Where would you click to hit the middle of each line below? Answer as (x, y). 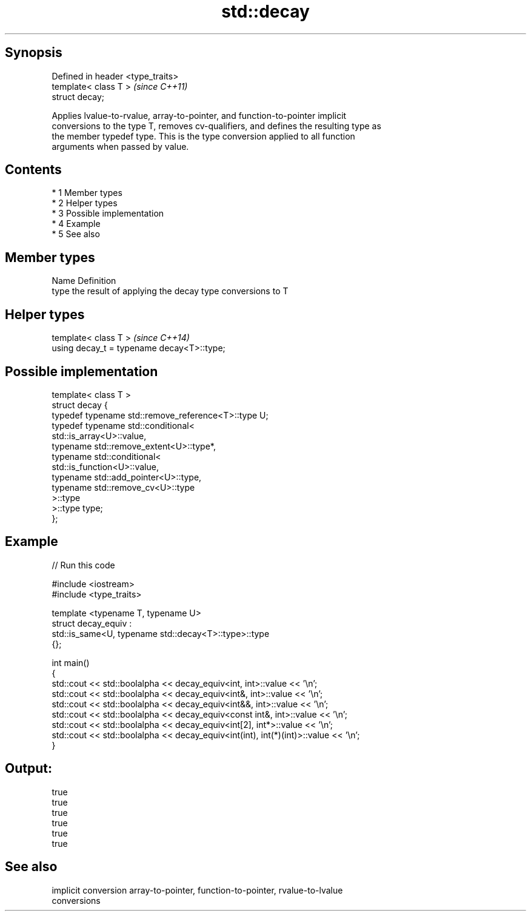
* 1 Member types (87, 193)
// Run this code (83, 565)
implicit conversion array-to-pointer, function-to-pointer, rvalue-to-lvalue (197, 890)
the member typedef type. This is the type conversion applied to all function (203, 136)
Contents (33, 170)
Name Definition (84, 281)
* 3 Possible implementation (108, 214)
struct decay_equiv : (92, 623)
